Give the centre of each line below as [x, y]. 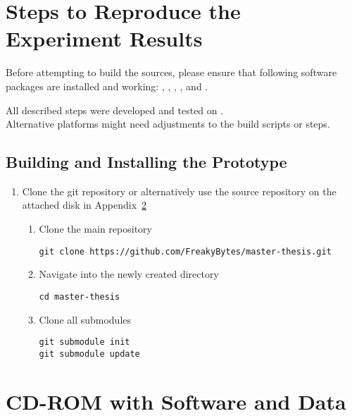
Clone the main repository [95, 229]
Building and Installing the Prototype [146, 162]
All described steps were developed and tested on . [115, 110]
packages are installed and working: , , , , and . [107, 86]
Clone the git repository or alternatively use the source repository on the [179, 191]
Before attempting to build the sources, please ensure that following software [171, 72]
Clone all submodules [85, 319]
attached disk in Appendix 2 [84, 205]
